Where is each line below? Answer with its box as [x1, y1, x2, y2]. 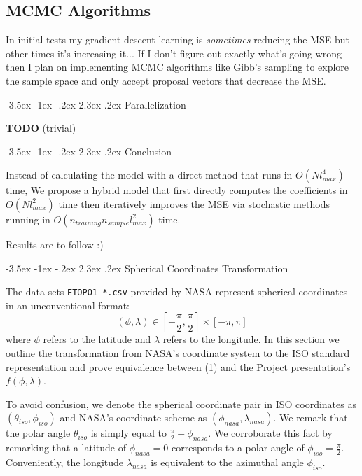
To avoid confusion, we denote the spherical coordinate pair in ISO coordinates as [6, 396, 356, 411]
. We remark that [273, 410, 348, 425]
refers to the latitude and [43, 332, 151, 346]
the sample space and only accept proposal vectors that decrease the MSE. [6, 73, 326, 87]
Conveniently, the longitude [6, 454, 124, 469]
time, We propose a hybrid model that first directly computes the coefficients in [6, 183, 348, 197]
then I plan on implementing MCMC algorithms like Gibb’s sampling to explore [6, 59, 349, 74]
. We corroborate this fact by [208, 426, 333, 440]
